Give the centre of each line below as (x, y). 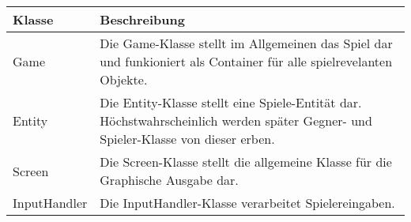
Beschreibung (142, 19)
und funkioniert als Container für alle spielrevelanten (246, 61)
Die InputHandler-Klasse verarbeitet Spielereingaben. (247, 203)
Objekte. (124, 79)
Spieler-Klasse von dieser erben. (187, 139)
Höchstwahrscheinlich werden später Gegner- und (236, 120)
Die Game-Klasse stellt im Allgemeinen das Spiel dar (246, 43)
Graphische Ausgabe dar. (169, 180)
